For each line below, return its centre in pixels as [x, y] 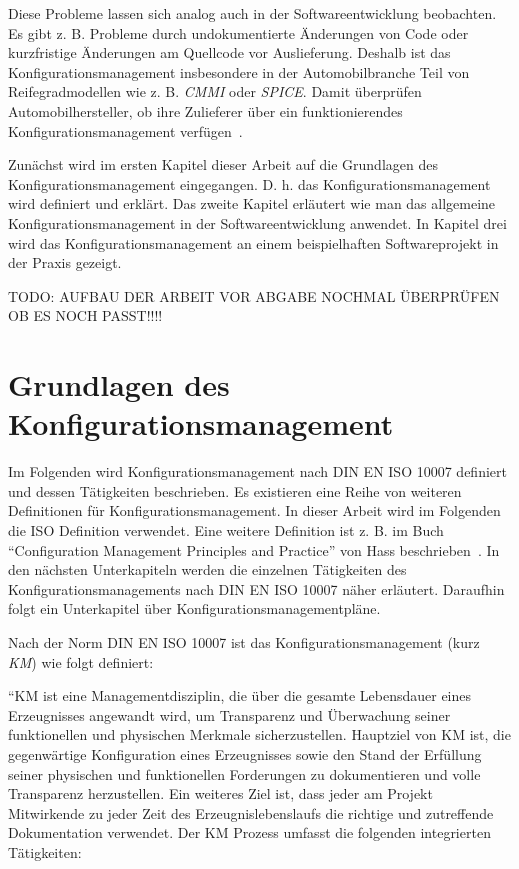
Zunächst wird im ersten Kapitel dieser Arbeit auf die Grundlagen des [223, 164]
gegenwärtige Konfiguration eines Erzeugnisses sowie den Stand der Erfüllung [245, 753]
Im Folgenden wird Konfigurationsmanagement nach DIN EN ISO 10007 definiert [257, 471]
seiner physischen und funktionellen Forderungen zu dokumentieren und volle [244, 773]
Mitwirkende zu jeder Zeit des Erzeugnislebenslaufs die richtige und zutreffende [251, 812]
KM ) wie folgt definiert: [81, 661]
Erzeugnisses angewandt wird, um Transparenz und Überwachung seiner [229, 714]
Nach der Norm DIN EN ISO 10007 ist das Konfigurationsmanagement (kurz [244, 641]
